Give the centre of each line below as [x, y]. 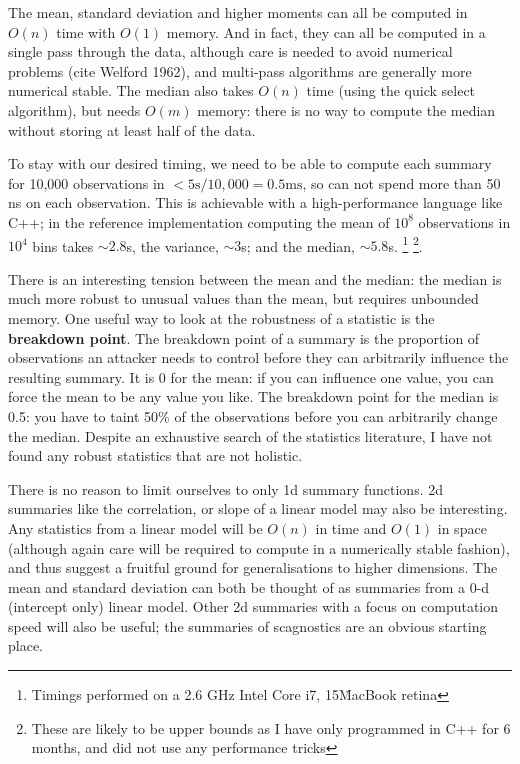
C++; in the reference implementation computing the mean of [199, 221]
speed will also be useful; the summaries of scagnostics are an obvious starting [247, 625]
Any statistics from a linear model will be [135, 527]
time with [86, 31]
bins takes [63, 245]
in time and [351, 527]
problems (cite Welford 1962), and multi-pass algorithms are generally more [240, 70]
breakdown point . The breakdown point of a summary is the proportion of [244, 337]
